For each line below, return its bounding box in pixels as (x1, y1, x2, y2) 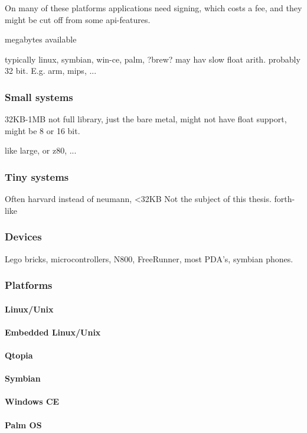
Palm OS (5, 418, 42, 431)
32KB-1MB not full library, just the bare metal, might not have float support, (5, 113, 287, 125)
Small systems (5, 89, 73, 104)
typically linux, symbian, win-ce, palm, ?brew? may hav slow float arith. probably (5, 53, 301, 65)
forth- (274, 193, 295, 205)
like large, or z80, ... (5, 144, 77, 157)
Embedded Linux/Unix (5, 325, 101, 338)
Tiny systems (5, 169, 69, 184)
